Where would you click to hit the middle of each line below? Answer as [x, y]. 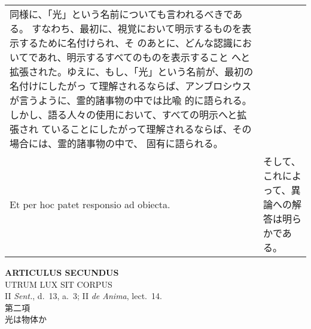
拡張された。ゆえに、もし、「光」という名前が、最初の [132, 71]
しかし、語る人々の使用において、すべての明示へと [124, 115]
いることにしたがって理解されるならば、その [151, 129]
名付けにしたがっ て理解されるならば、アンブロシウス [131, 86]
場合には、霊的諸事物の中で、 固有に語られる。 [116, 143]
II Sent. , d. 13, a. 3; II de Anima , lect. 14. [83, 296]
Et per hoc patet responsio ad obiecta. [90, 204]
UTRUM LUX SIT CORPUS [59, 284]
